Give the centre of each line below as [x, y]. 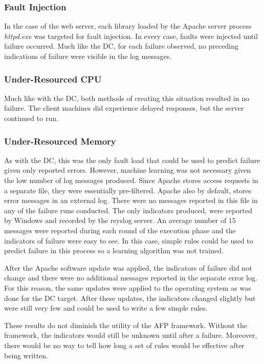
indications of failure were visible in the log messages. [88, 56]
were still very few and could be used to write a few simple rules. [106, 308]
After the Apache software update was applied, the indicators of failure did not [128, 267]
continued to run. [31, 118]
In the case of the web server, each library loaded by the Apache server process [128, 26]
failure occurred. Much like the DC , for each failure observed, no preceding [121, 46]
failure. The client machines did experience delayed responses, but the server [124, 108]
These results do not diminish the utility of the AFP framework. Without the [126, 325]
